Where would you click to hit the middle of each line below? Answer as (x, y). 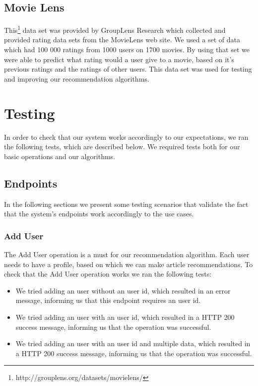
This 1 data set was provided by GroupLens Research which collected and (115, 29)
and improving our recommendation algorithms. (77, 78)
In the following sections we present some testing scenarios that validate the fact (126, 204)
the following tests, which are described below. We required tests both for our (122, 146)
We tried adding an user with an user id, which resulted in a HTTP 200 (125, 317)
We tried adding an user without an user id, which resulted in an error (123, 290)
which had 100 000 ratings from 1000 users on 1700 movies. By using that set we (127, 49)
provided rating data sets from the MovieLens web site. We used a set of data (122, 40)
